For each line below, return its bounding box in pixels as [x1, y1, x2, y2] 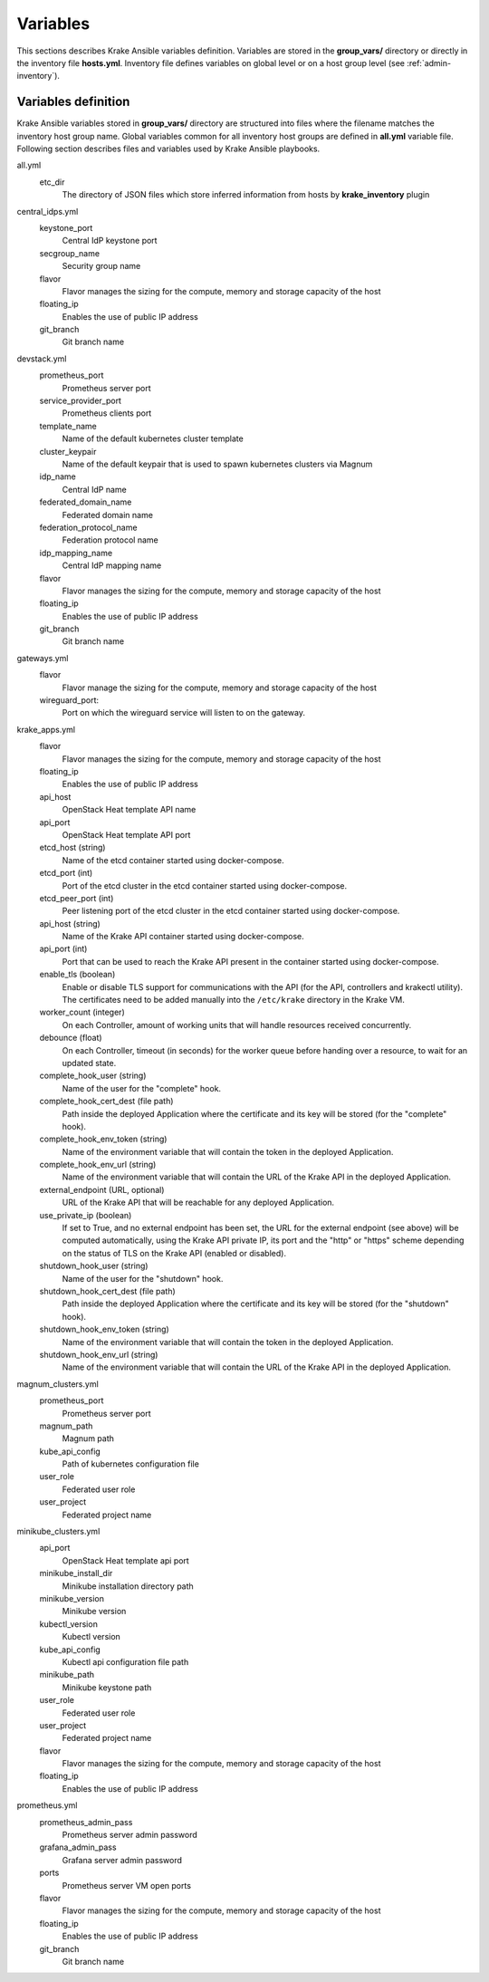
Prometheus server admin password [62, 1830, 198, 1841]
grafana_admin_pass [39, 1842, 117, 1852]
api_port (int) [39, 943, 88, 955]
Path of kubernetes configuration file [62, 1458, 199, 1469]
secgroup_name [39, 247, 100, 258]
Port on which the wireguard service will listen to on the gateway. [62, 707, 305, 718]
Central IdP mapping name [62, 560, 162, 571]
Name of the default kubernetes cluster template [62, 433, 244, 444]
